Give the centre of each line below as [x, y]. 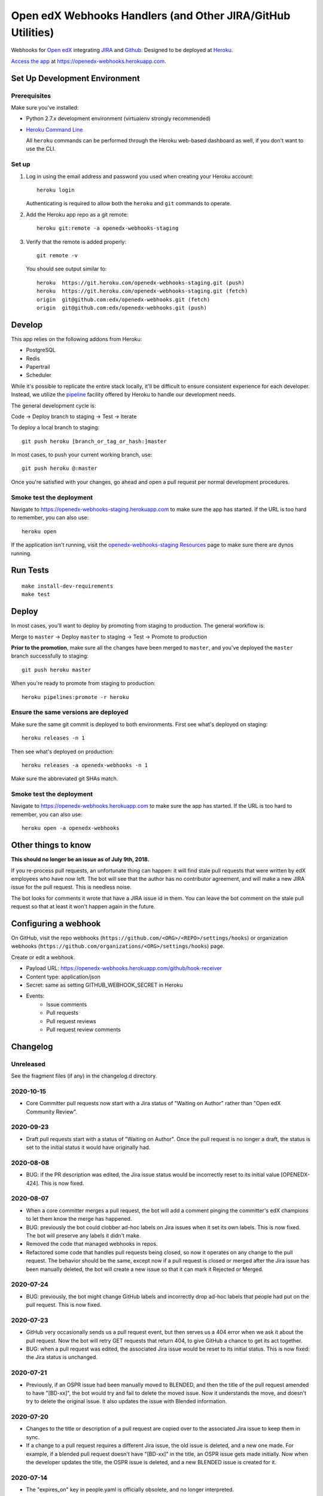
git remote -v [57, 255]
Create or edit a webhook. [43, 957]
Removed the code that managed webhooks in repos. [92, 1244]
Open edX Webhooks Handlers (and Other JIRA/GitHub [151, 16]
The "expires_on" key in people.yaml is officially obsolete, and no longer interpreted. [130, 1489]
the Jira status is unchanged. [62, 1357]
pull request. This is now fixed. [64, 1305]
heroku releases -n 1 [53, 738]
